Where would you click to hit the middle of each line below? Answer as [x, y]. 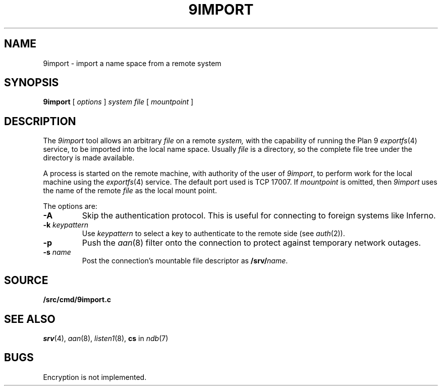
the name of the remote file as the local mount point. [130, 191]
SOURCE [26, 280]
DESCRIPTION [40, 121]
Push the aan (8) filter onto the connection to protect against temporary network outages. [252, 243]
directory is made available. [89, 158]
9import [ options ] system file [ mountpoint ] [118, 102]
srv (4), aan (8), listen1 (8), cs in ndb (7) [106, 338]
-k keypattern [66, 225]
